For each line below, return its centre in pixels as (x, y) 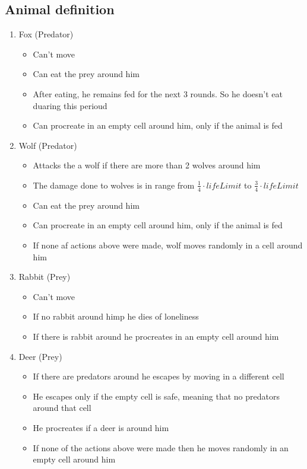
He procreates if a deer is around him (101, 427)
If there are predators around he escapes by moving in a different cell (159, 376)
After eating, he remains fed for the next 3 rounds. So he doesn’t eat (158, 93)
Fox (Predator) (46, 34)
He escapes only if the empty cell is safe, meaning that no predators (156, 396)
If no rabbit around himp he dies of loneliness (116, 316)
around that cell (62, 408)
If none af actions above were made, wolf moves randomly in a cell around (168, 245)
